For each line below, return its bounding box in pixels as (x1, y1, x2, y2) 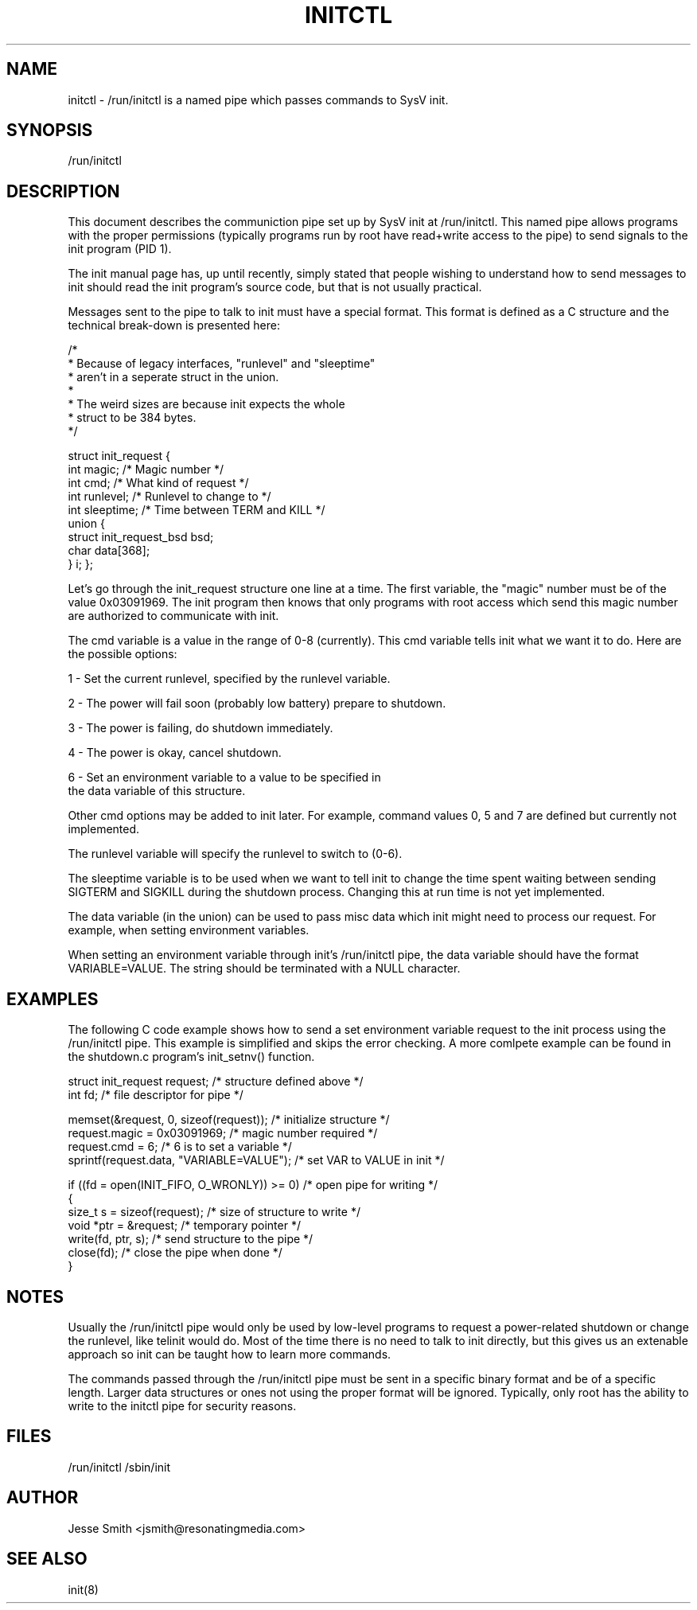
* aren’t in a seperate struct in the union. (68, 370, 279, 384)
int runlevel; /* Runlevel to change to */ (68, 489, 271, 504)
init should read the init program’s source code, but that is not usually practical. (68, 280, 482, 294)
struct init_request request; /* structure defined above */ (68, 1074, 364, 1089)
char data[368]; (68, 544, 150, 558)
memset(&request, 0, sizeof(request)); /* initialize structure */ (68, 1113, 390, 1127)
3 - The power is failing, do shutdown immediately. (68, 721, 333, 735)
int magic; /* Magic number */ (68, 462, 224, 477)
